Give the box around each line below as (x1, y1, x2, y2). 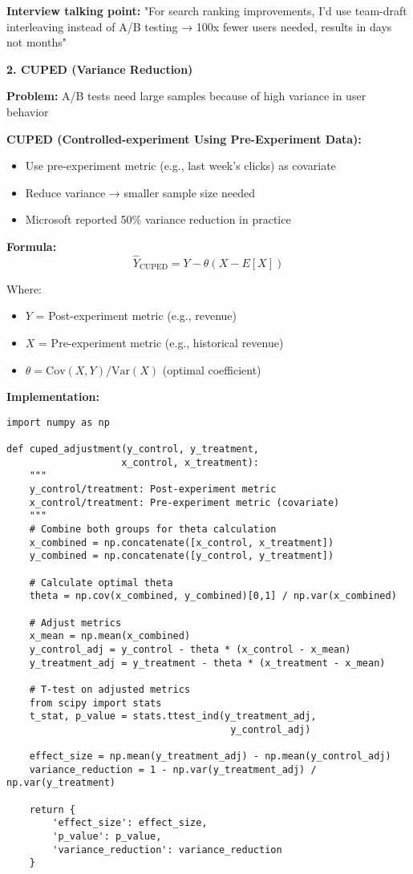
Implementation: (6, 388, 99, 405)
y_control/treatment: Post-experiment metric (29, 484, 277, 495)
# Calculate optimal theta (29, 577, 173, 589)
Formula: (6, 237, 57, 254)
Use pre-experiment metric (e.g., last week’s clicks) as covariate (25, 157, 336, 174)
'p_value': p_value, (52, 831, 162, 843)
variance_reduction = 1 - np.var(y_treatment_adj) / (29, 763, 317, 775)
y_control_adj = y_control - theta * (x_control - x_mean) (29, 643, 351, 655)
